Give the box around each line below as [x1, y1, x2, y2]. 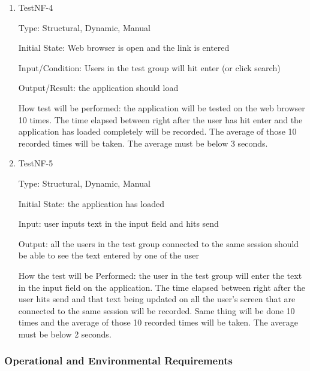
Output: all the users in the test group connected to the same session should [18, 237, 299, 250]
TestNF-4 [18, 1, 53, 13]
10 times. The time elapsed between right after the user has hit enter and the [18, 113, 303, 126]
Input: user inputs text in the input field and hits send [18, 217, 219, 230]
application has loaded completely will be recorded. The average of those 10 [18, 125, 297, 138]
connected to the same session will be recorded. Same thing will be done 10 [18, 304, 295, 317]
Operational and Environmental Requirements [4, 353, 233, 368]
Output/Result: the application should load [18, 81, 179, 94]
